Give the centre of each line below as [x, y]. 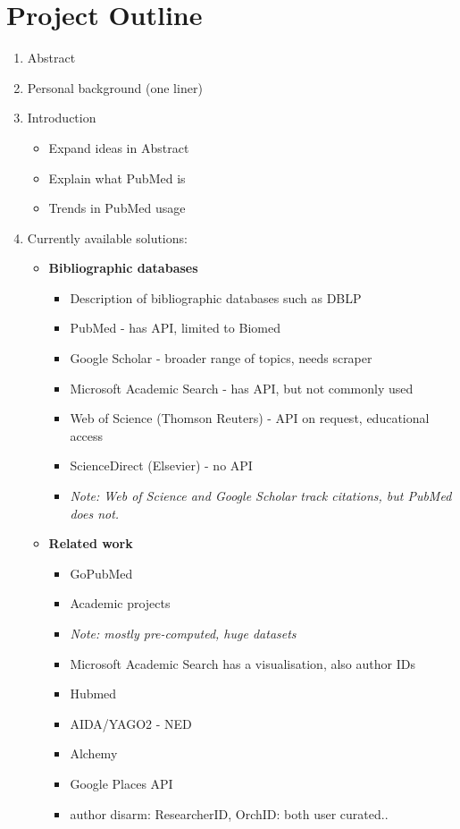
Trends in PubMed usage [117, 208]
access [87, 435]
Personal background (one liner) [115, 87]
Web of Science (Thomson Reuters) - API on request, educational [250, 418]
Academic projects [120, 603]
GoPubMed [101, 573]
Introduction [62, 118]
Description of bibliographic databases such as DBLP [216, 297]
